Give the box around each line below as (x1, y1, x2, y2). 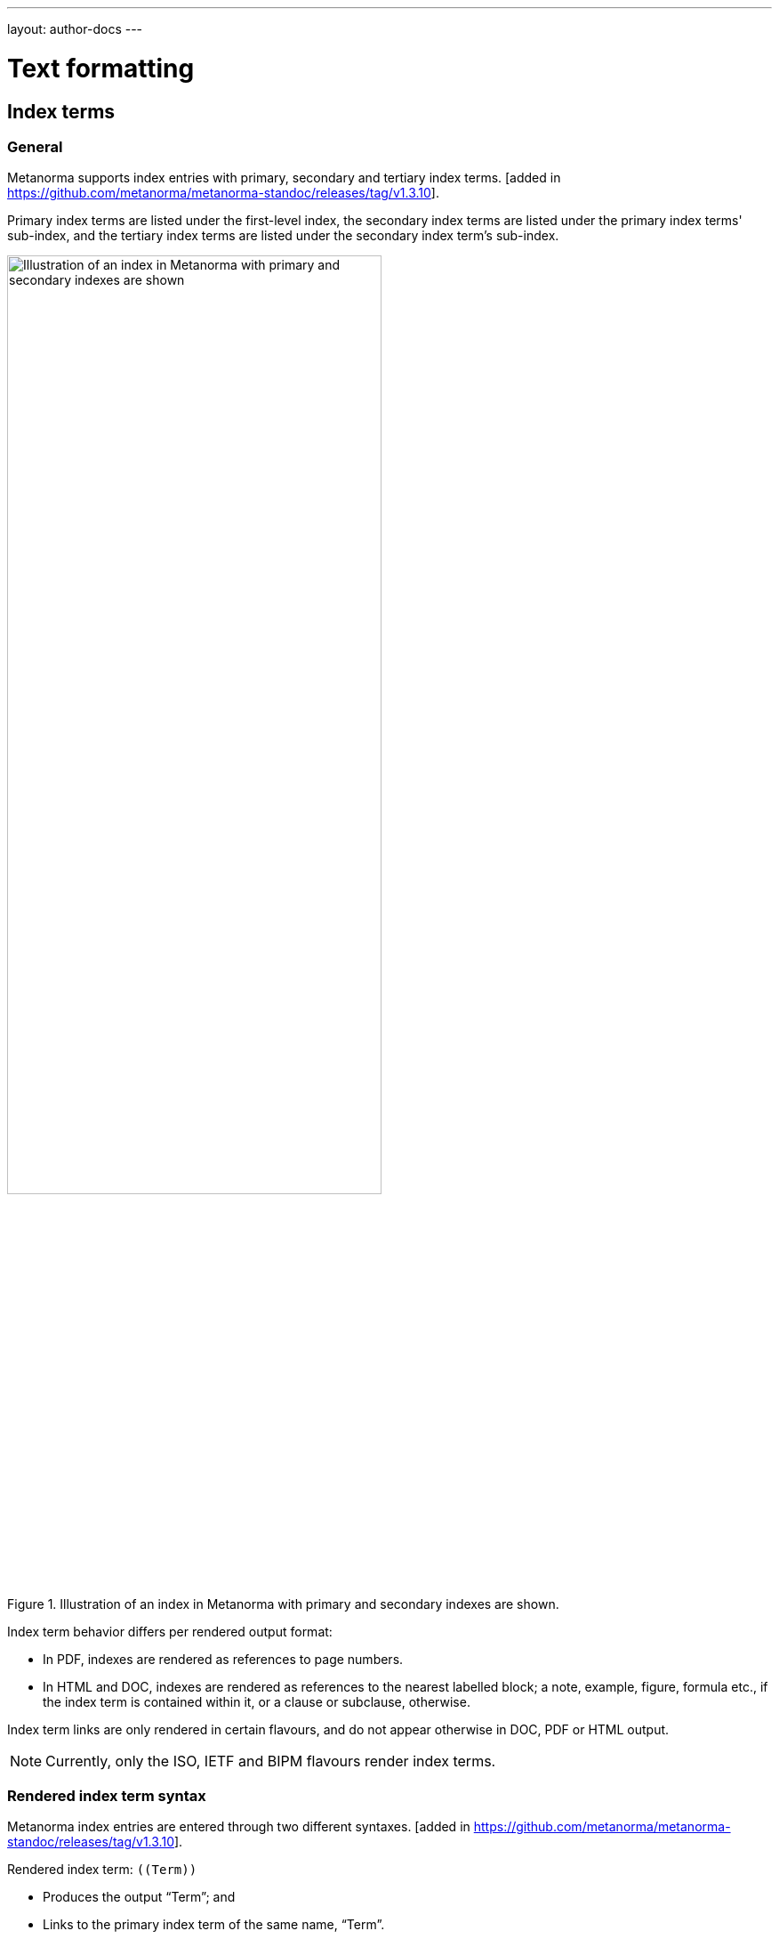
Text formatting (7, 53, 195, 84)
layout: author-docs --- (7, 21, 143, 36)
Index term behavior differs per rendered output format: (7, 1623, 333, 1639)
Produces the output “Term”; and (43, 1889, 236, 1905)
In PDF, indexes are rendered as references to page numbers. (43, 1651, 404, 1667)
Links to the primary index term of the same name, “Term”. (43, 1917, 385, 1933)
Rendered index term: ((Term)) (7, 1862, 197, 1878)
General (7, 137, 63, 156)
